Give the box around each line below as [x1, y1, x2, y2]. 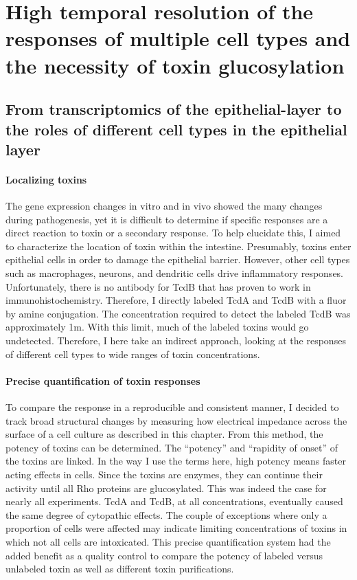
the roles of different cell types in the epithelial [5, 118, 347, 140]
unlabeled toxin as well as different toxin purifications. [5, 561, 234, 576]
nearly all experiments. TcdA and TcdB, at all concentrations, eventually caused [5, 494, 343, 509]
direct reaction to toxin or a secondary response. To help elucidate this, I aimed [5, 225, 341, 240]
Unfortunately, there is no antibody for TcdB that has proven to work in [5, 279, 311, 293]
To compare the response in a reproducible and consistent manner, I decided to [5, 400, 339, 414]
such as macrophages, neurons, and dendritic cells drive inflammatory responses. [5, 266, 344, 280]
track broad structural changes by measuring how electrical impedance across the [5, 413, 347, 427]
